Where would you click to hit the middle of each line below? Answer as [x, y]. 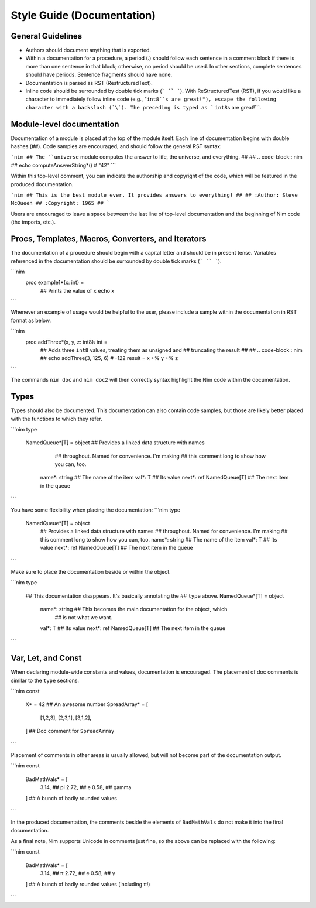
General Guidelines [46, 36]
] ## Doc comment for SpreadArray [70, 731]
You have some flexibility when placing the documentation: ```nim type [96, 510]
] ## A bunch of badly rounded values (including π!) [88, 884]
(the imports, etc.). [33, 222]
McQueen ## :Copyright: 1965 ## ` [60, 203]
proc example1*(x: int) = [55, 282]
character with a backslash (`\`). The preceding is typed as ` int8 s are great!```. [143, 107]
